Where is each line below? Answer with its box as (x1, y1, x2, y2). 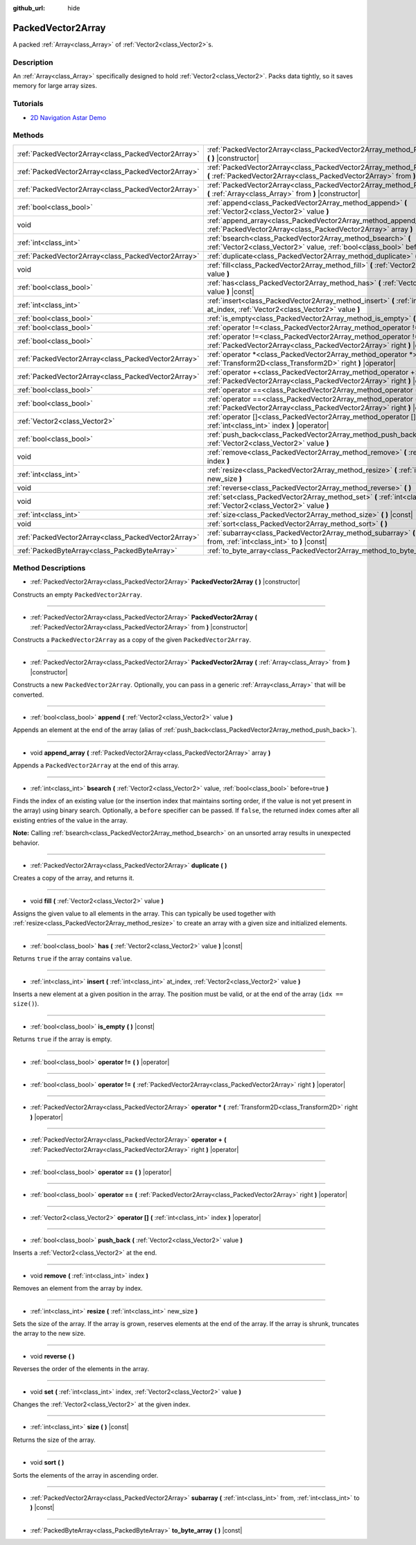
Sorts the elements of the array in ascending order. (12, 1471, 159, 1479)
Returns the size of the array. (12, 1435, 96, 1444)
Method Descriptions (12, 564, 86, 573)
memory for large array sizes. (12, 82, 97, 90)
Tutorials (12, 99, 44, 109)
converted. (12, 690, 44, 699)
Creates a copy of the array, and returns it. (12, 874, 135, 882)
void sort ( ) (30, 1458, 64, 1467)
